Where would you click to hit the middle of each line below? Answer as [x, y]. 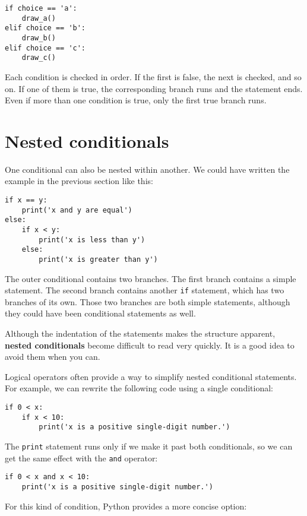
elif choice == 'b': [45, 28]
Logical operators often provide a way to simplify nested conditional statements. [151, 376]
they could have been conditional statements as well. [100, 313]
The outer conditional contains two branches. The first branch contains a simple [151, 278]
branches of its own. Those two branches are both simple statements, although [148, 301]
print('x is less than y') [92, 240]
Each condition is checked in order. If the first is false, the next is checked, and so [153, 76]
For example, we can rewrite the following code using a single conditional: [139, 388]
